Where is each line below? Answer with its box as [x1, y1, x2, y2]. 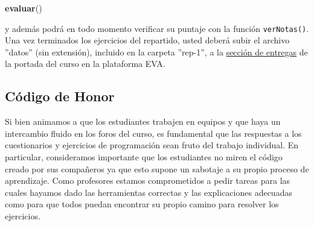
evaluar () [5, 2, 42, 14]
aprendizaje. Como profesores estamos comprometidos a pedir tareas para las [5, 174, 290, 187]
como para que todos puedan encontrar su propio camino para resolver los [5, 198, 279, 210]
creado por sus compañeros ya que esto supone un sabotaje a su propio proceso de [5, 162, 309, 175]
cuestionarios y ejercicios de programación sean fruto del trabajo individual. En [5, 139, 299, 151]
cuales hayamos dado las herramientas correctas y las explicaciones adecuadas [5, 186, 292, 198]
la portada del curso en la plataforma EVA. [5, 57, 165, 70]
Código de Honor [5, 87, 115, 105]
